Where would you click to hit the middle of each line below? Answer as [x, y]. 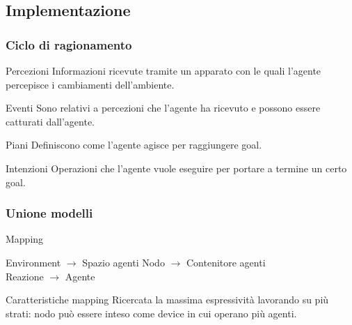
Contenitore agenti [226, 262]
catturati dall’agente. [50, 121]
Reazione [25, 276]
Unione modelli [49, 213]
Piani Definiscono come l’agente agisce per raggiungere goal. [134, 145]
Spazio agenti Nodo [123, 262]
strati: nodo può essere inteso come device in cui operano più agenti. [151, 313]
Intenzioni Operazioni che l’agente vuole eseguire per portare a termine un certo [176, 168]
